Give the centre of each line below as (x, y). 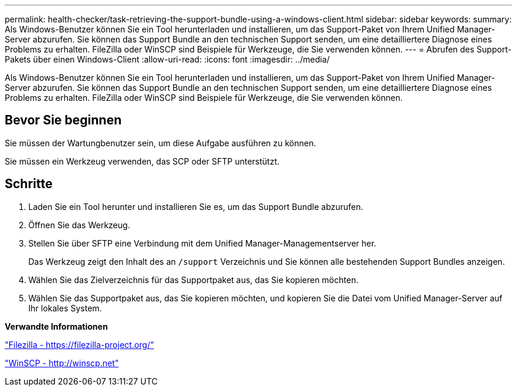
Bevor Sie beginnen (63, 120)
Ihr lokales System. (65, 308)
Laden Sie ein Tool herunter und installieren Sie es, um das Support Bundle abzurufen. (196, 206)
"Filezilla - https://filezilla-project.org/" (80, 344)
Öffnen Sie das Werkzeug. (79, 225)
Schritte (29, 184)
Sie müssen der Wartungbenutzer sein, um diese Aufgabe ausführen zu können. (161, 143)
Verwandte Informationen (56, 326)
